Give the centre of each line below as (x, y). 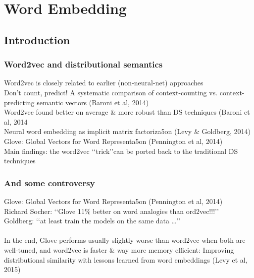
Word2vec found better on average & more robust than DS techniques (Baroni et (127, 112)
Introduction (37, 39)
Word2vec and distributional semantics (83, 64)
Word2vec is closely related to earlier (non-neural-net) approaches (104, 83)
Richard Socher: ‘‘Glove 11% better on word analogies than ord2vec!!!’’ (111, 211)
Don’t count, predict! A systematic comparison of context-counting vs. (111, 92)
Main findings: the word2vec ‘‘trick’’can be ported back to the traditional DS (121, 151)
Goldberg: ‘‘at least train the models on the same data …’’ (92, 221)
